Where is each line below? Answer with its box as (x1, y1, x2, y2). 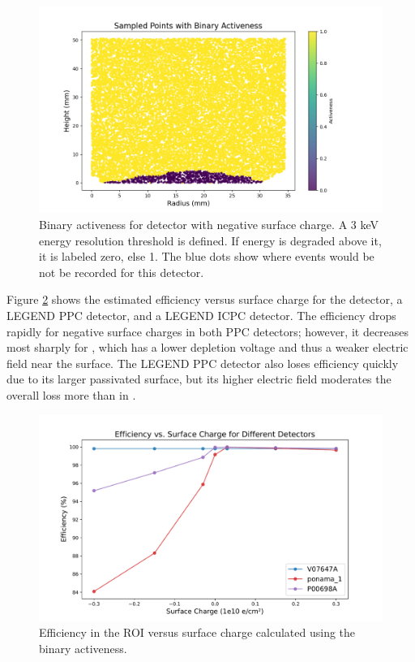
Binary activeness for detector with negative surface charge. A (39, 215, 348, 232)
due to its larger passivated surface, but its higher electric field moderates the (6, 370, 391, 387)
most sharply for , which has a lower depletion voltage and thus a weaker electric (6, 339, 409, 356)
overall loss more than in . (6, 386, 136, 403)
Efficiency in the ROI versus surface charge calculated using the (39, 624, 356, 641)
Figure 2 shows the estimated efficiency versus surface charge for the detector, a (6, 291, 403, 308)
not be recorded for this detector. (39, 263, 204, 280)
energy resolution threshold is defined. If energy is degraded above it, (39, 231, 382, 249)
